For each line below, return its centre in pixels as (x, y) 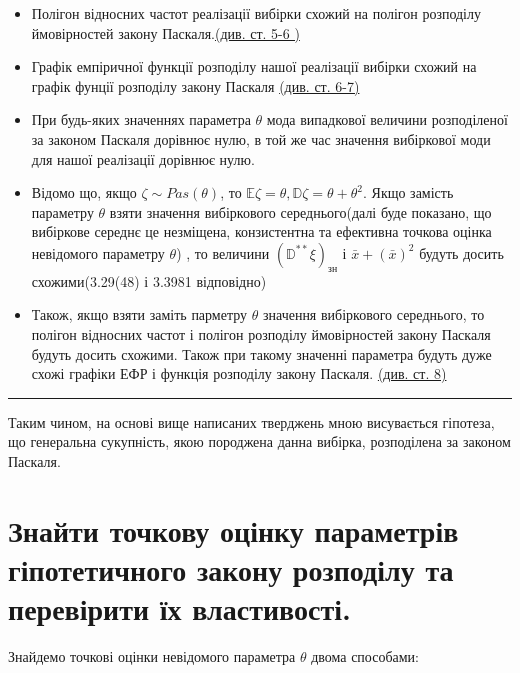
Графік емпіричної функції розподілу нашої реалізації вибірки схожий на (254, 66)
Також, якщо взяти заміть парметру (139, 314)
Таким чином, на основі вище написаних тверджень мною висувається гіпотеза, (251, 421)
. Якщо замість (408, 192)
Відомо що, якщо (84, 192)
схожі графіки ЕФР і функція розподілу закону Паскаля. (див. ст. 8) (239, 373)
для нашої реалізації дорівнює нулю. (143, 158)
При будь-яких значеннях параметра (141, 119)
